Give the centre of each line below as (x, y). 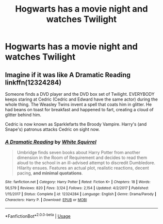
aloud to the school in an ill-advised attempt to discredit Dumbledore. (86, 163)
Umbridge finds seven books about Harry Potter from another (79, 153)
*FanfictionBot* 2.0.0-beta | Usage (38, 216)
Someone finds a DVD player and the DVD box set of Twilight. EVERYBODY (80, 94)
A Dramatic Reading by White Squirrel (51, 142)
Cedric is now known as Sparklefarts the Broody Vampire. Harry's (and (76, 124)
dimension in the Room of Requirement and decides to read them (82, 158)
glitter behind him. (23, 115)
